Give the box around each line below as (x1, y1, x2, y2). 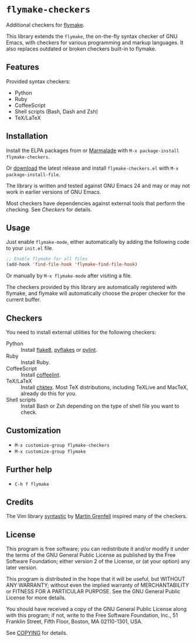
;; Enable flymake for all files (6, 256, 88, 262)
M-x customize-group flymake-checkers (14, 442, 110, 448)
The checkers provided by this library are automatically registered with (6, 284, 177, 291)
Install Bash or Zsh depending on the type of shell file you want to (21, 402, 180, 409)
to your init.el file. (6, 245, 54, 252)
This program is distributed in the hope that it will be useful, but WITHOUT (6, 576, 185, 583)
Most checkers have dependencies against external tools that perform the (6, 200, 185, 207)
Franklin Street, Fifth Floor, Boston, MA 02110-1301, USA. (6, 618, 143, 625)
